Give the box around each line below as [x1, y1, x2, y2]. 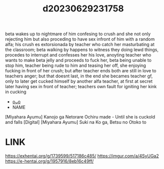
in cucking [5, 89, 26, 95]
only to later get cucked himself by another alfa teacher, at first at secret [5, 78, 153, 84]
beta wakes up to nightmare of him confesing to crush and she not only [5, 31, 151, 37]
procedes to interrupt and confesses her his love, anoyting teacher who [5, 52, 152, 58]
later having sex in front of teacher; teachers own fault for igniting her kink [5, 84, 157, 90]
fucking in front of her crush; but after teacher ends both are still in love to [5, 68, 157, 74]
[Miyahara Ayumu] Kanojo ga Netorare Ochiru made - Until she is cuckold [5, 114, 155, 120]
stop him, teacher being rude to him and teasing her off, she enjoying [5, 62, 146, 68]
